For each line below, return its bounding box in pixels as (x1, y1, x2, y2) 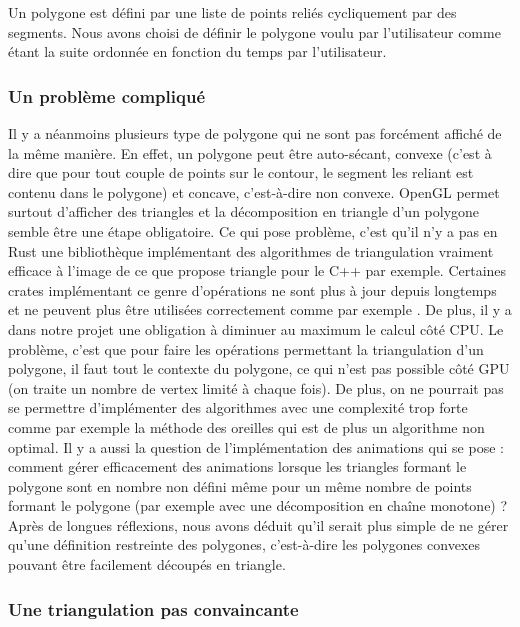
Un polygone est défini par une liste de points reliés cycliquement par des (8, 2, 457, 22)
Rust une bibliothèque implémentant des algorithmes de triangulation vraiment (8, 240, 494, 261)
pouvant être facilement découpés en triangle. (8, 554, 286, 575)
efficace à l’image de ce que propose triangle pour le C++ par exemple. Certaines (8, 260, 507, 281)
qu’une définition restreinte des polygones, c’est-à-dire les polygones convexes (8, 534, 480, 555)
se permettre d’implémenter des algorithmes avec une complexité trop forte (8, 397, 468, 418)
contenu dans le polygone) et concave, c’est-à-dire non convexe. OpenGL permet (8, 181, 500, 202)
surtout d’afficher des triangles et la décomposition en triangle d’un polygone (8, 201, 480, 222)
